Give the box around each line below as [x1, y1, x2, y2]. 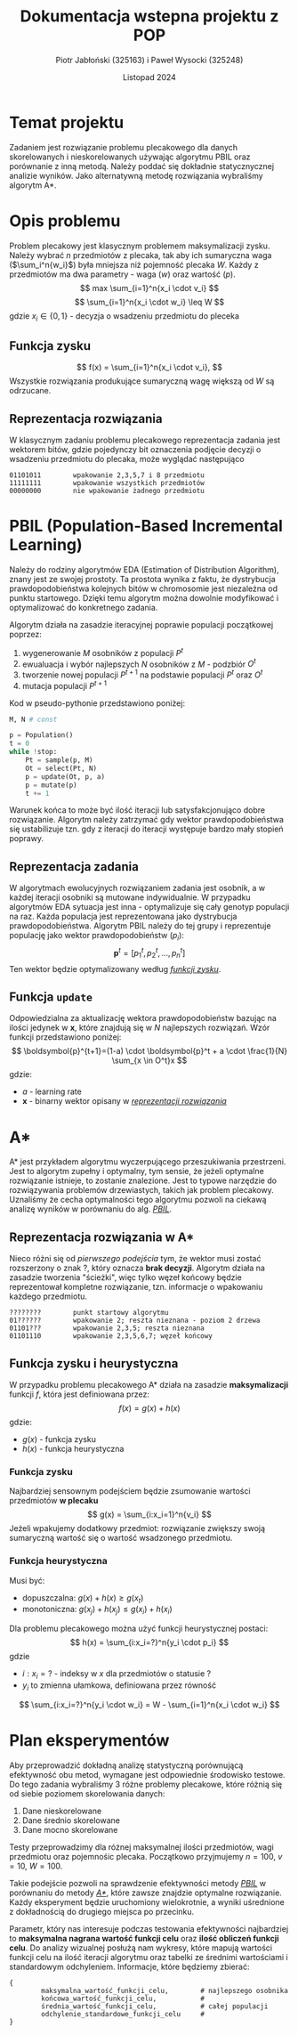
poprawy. [9, 833, 44, 844]
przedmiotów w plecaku [9, 1496, 99, 1506]
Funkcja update [9, 989, 93, 1004]
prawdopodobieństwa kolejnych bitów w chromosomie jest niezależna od [9, 583, 278, 594]
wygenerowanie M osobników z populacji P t [21, 645, 184, 658]
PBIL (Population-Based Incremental [9, 516, 283, 536]
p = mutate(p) [25, 781, 77, 790]
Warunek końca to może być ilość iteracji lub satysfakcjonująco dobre [9, 805, 265, 815]
